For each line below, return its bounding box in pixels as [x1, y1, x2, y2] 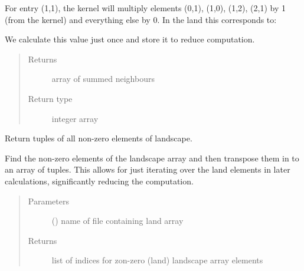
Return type [28, 92, 73, 104]
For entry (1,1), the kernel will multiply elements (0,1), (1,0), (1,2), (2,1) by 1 [5, 2, 286, 14]
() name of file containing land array [51, 214, 184, 227]
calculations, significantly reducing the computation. [5, 174, 194, 187]
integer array [51, 112, 99, 124]
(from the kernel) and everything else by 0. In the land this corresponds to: [5, 13, 277, 25]
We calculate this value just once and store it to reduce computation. [5, 33, 255, 45]
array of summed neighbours [51, 72, 155, 85]
